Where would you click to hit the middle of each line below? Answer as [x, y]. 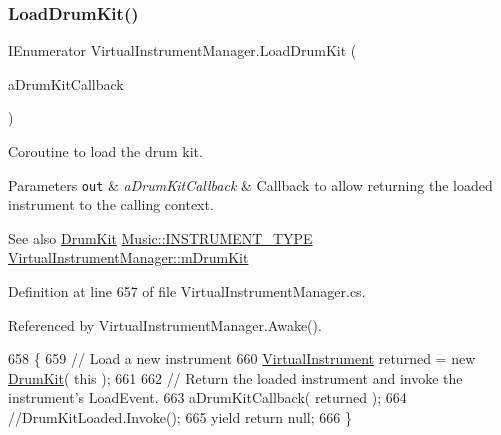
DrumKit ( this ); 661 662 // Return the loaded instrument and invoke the [235, 377]
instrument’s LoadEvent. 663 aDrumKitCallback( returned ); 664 [207, 397]
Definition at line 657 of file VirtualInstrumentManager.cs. [187, 291]
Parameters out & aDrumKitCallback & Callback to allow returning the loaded [250, 184]
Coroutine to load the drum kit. [105, 151]
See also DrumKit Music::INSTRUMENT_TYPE [160, 237]
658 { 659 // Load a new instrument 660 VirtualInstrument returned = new [242, 358]
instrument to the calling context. [111, 204]
